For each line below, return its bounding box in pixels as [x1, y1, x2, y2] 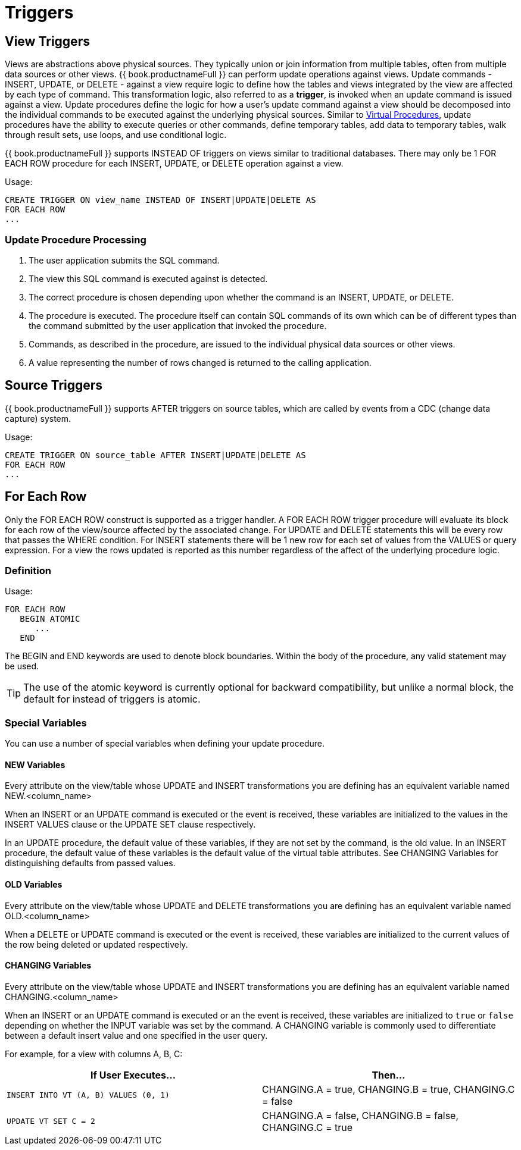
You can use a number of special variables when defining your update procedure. [5, 738, 325, 749]
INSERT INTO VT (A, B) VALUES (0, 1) [7, 1091, 170, 1100]
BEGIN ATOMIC [20, 614, 80, 624]
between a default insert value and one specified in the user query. [5, 1030, 268, 1041]
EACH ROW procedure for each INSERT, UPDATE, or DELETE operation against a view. [5, 158, 344, 169]
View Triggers [5, 33, 90, 49]
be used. [5, 661, 39, 672]
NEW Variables [5, 759, 65, 770]
